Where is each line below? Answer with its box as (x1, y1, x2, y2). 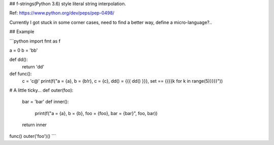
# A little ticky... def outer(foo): (9, 87, 74, 93)
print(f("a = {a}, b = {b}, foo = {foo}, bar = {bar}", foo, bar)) (35, 110, 158, 116)
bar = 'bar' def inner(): (22, 99, 69, 105)
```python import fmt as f (9, 38, 61, 44)
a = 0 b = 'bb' (9, 47, 38, 53)
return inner (22, 122, 47, 128)
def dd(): (9, 56, 28, 63)
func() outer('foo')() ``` (9, 133, 56, 139)
